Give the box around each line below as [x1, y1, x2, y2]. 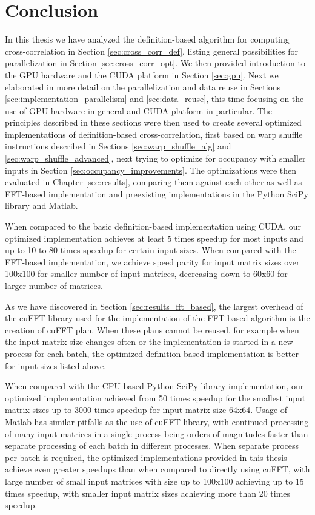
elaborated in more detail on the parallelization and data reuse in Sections [5, 80, 280, 93]
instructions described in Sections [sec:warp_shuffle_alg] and [5, 140, 231, 152]
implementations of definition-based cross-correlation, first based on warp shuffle [5, 128, 303, 140]
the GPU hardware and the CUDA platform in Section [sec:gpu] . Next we [5, 68, 279, 81]
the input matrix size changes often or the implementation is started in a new [5, 335, 293, 348]
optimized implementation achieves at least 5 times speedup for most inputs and [5, 231, 303, 244]
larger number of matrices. [5, 279, 104, 292]
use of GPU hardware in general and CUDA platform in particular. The [5, 104, 273, 117]
